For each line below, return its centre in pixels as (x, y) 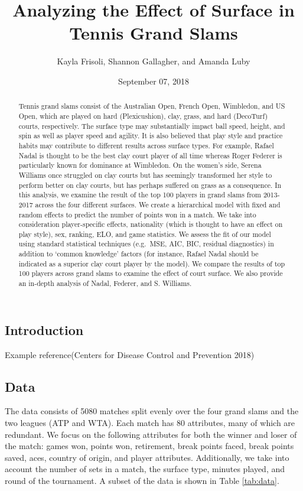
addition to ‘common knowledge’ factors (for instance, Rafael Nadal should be (139, 254)
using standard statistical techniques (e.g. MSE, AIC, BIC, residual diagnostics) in (146, 244)
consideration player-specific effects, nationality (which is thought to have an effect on (151, 224)
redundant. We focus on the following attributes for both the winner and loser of (151, 434)
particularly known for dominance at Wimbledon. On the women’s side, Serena (140, 165)
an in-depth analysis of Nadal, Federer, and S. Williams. (105, 283)
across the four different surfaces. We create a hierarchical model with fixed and (158, 204)
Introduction (44, 329)
